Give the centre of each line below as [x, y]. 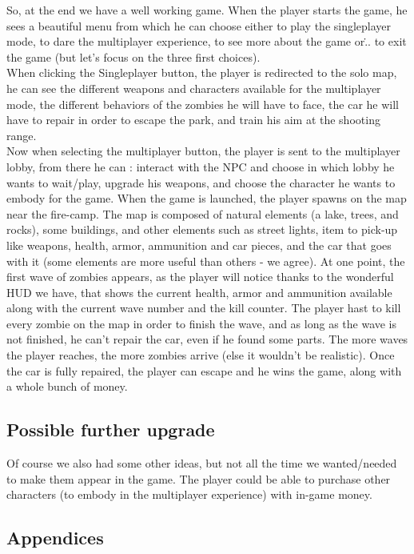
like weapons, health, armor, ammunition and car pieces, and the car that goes [199, 245]
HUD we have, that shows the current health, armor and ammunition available [199, 292]
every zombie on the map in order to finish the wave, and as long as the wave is [202, 323]
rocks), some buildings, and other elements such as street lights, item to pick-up [202, 229]
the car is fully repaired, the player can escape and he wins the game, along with [204, 370]
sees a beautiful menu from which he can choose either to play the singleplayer [199, 25]
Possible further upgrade [111, 430]
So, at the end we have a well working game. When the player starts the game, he [207, 10]
